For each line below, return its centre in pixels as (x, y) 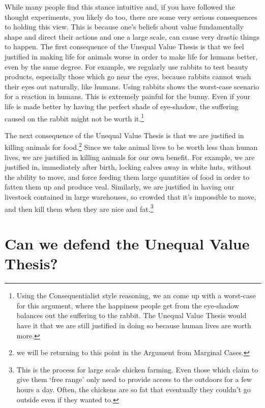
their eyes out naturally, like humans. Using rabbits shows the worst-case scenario (132, 86)
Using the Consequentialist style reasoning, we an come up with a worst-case (136, 295)
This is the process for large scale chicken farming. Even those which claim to (137, 369)
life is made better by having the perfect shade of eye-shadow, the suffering (122, 106)
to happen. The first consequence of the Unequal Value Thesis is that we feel (124, 46)
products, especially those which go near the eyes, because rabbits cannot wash (128, 76)
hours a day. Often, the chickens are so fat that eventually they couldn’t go (134, 389)
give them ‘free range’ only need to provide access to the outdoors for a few (134, 379)
